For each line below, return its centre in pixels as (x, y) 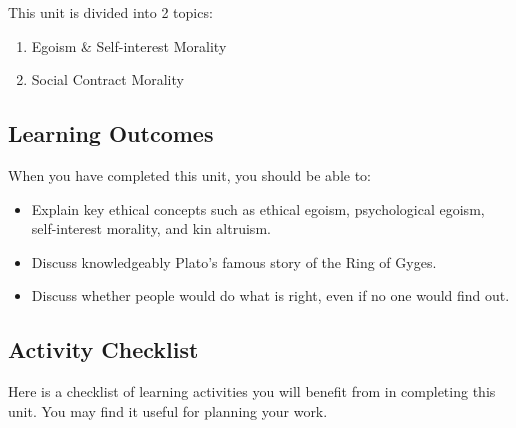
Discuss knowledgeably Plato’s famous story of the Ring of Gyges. (234, 261)
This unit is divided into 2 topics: (110, 12)
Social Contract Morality (107, 79)
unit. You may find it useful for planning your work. (168, 410)
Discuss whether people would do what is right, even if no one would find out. (270, 295)
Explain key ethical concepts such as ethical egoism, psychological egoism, (258, 208)
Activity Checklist (103, 349)
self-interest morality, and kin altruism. (151, 228)
